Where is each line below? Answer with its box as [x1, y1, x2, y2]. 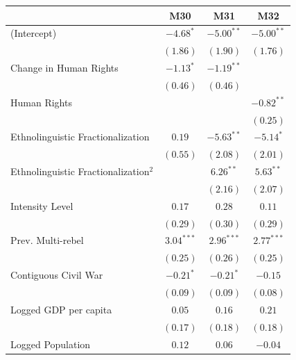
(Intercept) [10, 26, 57, 40]
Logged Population [10, 336, 91, 351]
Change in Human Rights [10, 60, 119, 75]
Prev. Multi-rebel [10, 233, 84, 247]
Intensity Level [10, 198, 73, 213]
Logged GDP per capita [10, 302, 112, 316]
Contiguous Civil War [10, 268, 103, 282]
